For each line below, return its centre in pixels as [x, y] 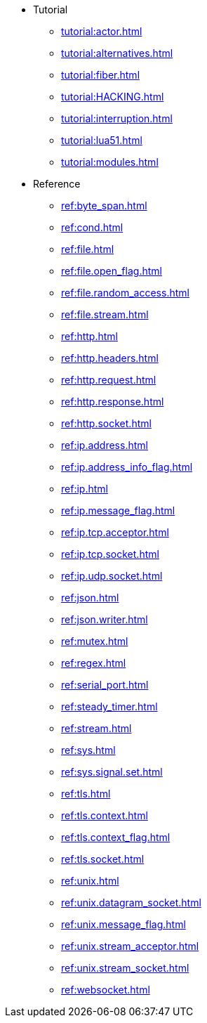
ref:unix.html [90, 881]
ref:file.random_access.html [125, 293]
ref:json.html [90, 598]
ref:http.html [89, 336]
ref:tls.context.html [105, 815]
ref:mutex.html [95, 641]
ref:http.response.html [113, 402]
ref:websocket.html [106, 990]
